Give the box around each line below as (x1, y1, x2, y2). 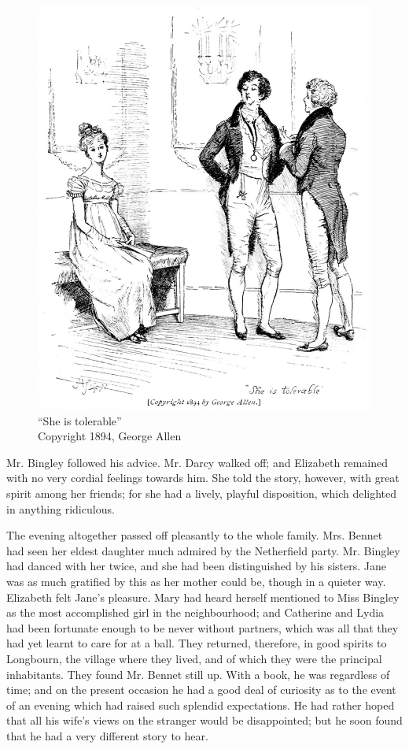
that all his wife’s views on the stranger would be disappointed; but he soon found (6, 712, 403, 729)
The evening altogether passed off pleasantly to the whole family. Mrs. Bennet (6, 527, 383, 543)
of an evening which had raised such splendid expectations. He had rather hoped (6, 696, 395, 713)
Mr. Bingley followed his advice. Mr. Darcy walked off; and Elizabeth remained (6, 454, 388, 470)
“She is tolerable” (38, 412, 122, 428)
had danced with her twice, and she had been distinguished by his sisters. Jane (6, 558, 387, 574)
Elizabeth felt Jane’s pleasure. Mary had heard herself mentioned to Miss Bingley (6, 588, 400, 605)
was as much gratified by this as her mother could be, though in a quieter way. (6, 573, 386, 589)
